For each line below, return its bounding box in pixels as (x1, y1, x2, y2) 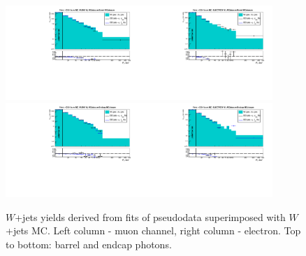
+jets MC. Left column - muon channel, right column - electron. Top (6, 223, 301, 238)
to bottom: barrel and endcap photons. (6, 237, 172, 252)
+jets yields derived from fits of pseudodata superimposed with (15, 209, 286, 224)
